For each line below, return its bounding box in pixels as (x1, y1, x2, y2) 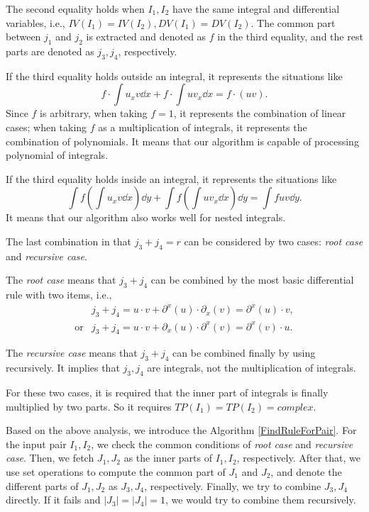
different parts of (6, 478, 79, 493)
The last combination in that (6, 233, 132, 248)
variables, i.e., (6, 15, 65, 30)
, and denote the (270, 464, 342, 479)
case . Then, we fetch (6, 450, 94, 465)
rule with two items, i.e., (6, 287, 112, 302)
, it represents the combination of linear (173, 106, 346, 121)
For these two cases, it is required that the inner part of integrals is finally (6, 384, 329, 399)
